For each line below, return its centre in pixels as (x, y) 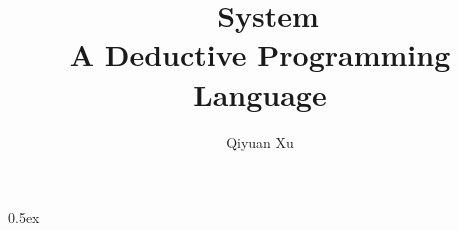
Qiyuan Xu (260, 141)
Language (260, 93)
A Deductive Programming (260, 54)
